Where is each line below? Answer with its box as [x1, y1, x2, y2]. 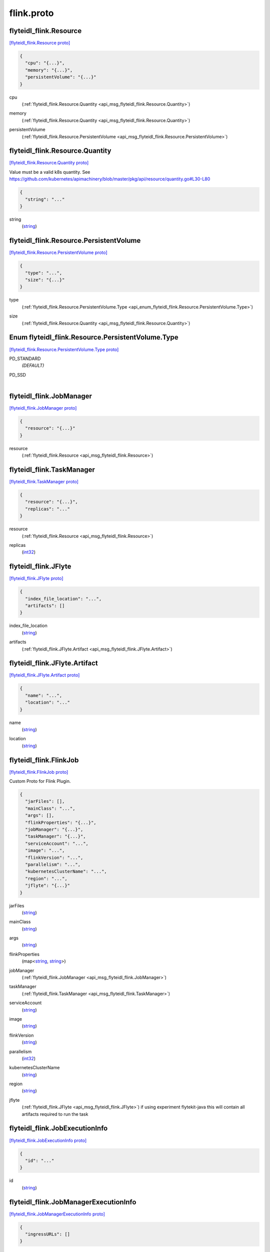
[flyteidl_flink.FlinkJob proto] [9, 769, 68, 775]
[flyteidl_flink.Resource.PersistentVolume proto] [9, 249, 107, 255]
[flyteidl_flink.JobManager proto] [9, 405, 77, 411]
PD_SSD [9, 372, 26, 378]
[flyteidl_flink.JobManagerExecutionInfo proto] [9, 1211, 105, 1217]
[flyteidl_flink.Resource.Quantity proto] [9, 160, 89, 166]
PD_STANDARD [9, 356, 41, 362]
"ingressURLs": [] [25, 1231, 70, 1237]
